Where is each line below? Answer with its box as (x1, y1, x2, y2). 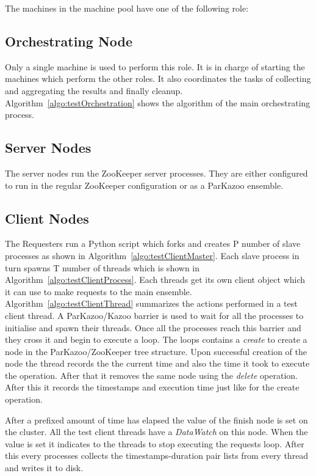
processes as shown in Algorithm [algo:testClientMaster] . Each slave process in (5, 249, 300, 262)
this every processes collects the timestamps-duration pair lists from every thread (5, 449, 309, 462)
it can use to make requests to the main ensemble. (5, 285, 192, 298)
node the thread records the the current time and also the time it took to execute (5, 357, 310, 370)
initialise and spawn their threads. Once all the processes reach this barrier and (5, 321, 301, 334)
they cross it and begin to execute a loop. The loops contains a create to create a (5, 333, 307, 346)
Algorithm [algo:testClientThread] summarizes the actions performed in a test (5, 297, 298, 310)
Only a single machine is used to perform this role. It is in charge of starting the (5, 60, 305, 73)
